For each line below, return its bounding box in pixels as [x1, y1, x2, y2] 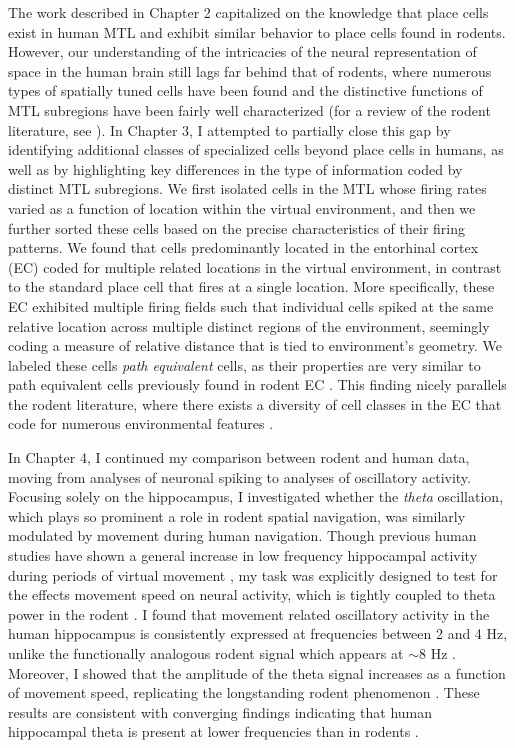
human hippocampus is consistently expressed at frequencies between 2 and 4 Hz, [8, 623, 508, 644]
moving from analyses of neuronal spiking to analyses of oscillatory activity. [8, 466, 471, 487]
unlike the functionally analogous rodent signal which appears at [8, 643, 404, 663]
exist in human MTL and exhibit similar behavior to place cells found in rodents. [8, 21, 506, 42]
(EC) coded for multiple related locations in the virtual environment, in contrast [8, 256, 502, 277]
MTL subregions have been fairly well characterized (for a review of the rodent [8, 99, 491, 120]
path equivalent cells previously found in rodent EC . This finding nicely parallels [8, 374, 507, 395]
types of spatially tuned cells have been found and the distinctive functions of [8, 80, 483, 101]
